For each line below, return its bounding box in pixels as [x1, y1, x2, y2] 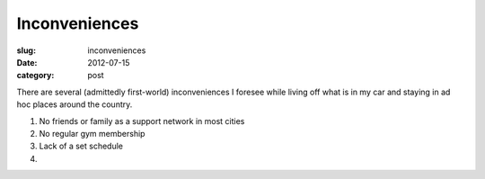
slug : [16, 45, 36, 56]
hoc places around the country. [16, 99, 133, 110]
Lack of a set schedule [39, 140, 124, 152]
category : [16, 70, 55, 81]
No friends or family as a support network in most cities [39, 115, 245, 126]
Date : [16, 57, 38, 67]
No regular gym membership [39, 128, 145, 139]
